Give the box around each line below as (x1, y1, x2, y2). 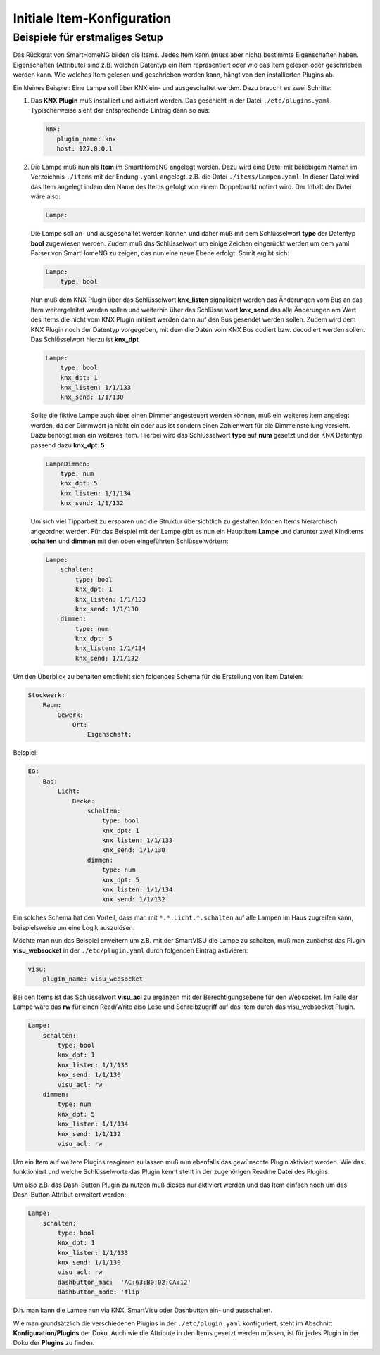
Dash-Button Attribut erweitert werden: (13, 1190, 127, 1199)
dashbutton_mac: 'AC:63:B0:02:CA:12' (57, 1278, 191, 1286)
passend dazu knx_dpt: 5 (30, 440, 105, 450)
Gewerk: (57, 711, 84, 719)
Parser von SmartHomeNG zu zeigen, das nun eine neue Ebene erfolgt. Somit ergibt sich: (30, 249, 290, 257)
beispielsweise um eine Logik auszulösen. (13, 923, 135, 931)
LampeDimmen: (45, 459, 91, 468)
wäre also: (30, 192, 61, 201)
